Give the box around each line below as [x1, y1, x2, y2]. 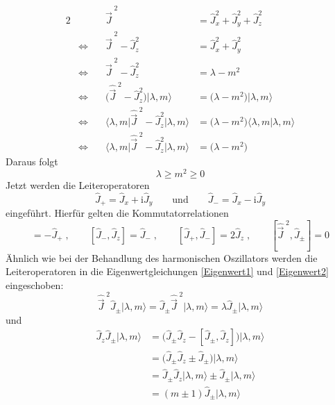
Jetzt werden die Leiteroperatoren [6, 177, 150, 192]
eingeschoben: [6, 277, 64, 292]
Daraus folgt [6, 154, 58, 169]
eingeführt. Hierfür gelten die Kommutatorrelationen [6, 206, 229, 220]
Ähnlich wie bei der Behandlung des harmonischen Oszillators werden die [6, 250, 318, 265]
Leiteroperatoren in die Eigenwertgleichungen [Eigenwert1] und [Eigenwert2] [6, 264, 329, 279]
